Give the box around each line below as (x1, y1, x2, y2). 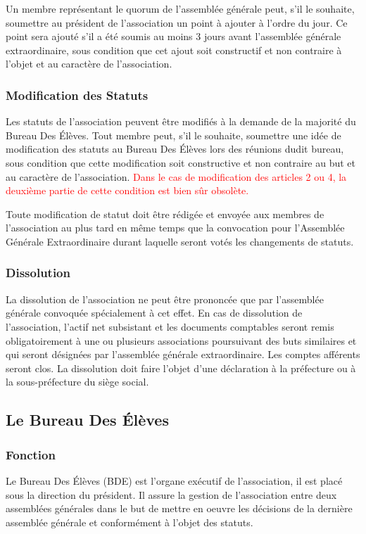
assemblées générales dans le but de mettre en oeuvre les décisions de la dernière (6, 501, 353, 516)
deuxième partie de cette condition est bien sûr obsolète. (6, 183, 249, 198)
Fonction (6, 445, 56, 463)
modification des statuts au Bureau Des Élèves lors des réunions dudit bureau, (6, 141, 344, 156)
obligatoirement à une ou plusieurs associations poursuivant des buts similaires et (6, 333, 357, 348)
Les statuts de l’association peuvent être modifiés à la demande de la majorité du (6, 114, 356, 129)
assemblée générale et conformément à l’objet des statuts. (6, 514, 253, 529)
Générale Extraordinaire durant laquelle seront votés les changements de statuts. (6, 234, 354, 248)
